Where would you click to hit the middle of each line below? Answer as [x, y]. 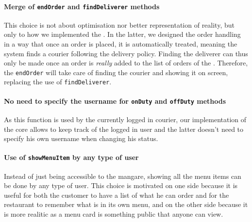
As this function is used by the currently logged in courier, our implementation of [125, 119]
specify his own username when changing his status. [81, 138]
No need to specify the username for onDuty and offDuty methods [115, 101]
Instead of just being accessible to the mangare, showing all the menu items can [123, 176]
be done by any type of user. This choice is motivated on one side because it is [121, 185]
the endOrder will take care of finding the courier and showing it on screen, [116, 72]
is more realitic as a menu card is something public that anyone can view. [114, 214]
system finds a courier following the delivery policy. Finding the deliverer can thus [126, 53]
